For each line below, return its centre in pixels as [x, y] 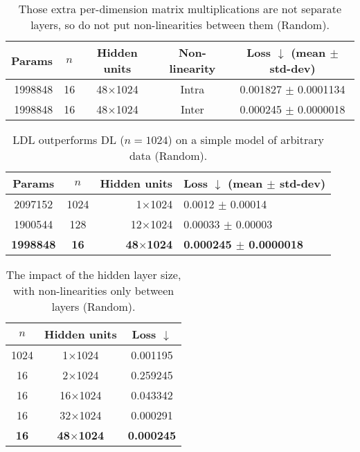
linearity [192, 68]
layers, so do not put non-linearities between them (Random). [180, 25]
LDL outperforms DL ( [69, 139]
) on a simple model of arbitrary [246, 139]
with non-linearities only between [94, 290]
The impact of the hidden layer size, [93, 274]
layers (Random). [93, 306]
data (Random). [168, 155]
